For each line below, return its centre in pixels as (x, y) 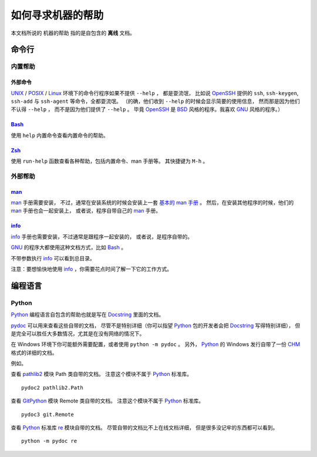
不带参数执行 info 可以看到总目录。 (53, 258)
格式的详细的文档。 (34, 352)
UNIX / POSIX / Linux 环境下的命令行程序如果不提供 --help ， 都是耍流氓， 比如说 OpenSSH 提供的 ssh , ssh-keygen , (155, 93)
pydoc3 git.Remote (48, 414)
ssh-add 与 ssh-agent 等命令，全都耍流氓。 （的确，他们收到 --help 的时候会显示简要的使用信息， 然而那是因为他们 (156, 101)
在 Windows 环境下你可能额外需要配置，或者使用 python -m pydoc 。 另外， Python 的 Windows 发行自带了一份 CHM (156, 344)
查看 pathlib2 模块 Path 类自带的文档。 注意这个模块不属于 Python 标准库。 (102, 374)
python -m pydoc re (49, 441)
